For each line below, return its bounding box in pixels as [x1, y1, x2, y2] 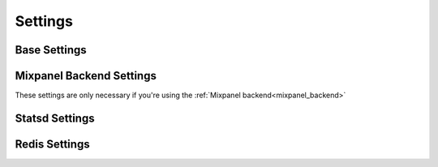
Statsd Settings [15, 111, 95, 125]
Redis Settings [15, 137, 90, 151]
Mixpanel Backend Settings [15, 69, 157, 83]
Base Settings [15, 43, 87, 57]
